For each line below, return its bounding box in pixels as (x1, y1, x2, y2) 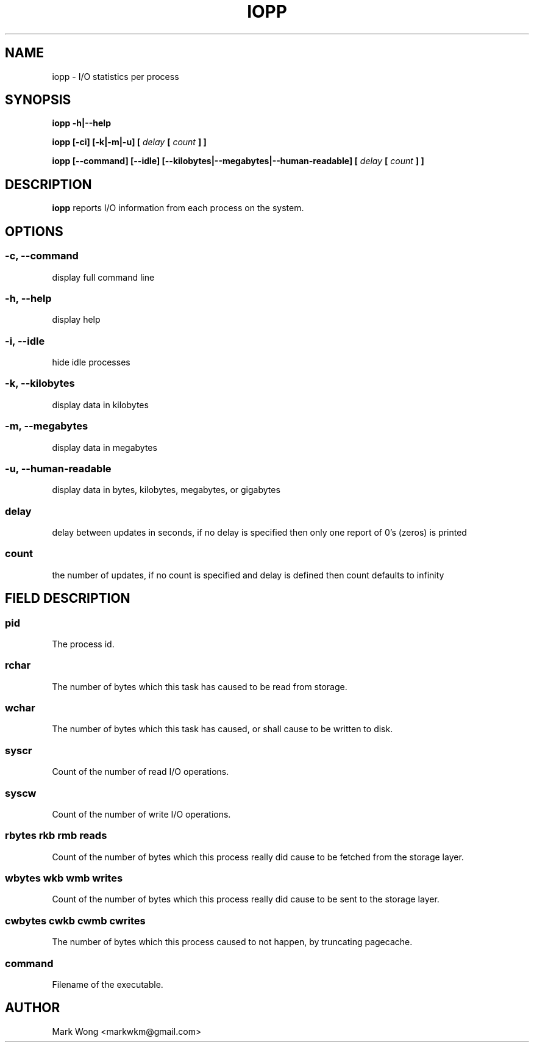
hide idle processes (52, 357, 130, 367)
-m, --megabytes (5, 420, 88, 433)
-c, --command (5, 250, 79, 262)
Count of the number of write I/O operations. (52, 808, 231, 819)
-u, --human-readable (5, 462, 112, 475)
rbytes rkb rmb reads (5, 829, 107, 842)
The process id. (52, 638, 115, 649)
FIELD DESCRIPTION (5, 591, 130, 606)
